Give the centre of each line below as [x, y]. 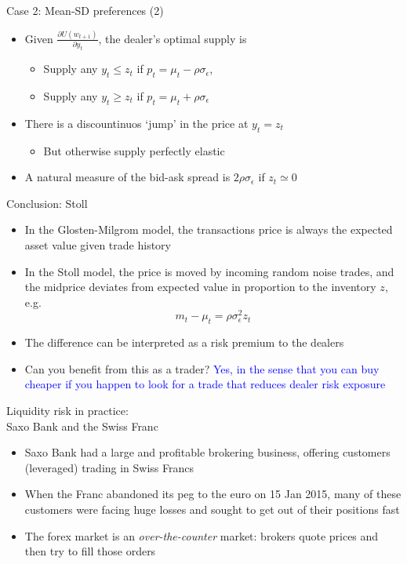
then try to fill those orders [90, 551]
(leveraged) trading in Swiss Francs [109, 467]
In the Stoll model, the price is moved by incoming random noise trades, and [209, 271]
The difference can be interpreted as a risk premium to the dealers [184, 342]
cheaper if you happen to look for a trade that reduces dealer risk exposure [205, 384]
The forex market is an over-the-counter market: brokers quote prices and [202, 535]
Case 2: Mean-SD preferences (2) [85, 10]
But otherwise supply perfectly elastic [134, 150]
